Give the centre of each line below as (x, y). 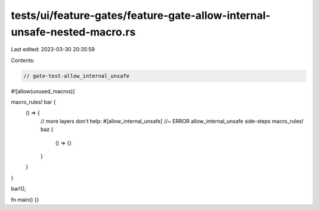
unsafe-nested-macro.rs (73, 32)
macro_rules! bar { (33, 102)
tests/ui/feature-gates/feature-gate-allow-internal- (141, 15)
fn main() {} (25, 199)
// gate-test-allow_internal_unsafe (77, 76)
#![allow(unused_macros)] (43, 91)
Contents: (23, 60)
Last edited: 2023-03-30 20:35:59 (53, 50)
